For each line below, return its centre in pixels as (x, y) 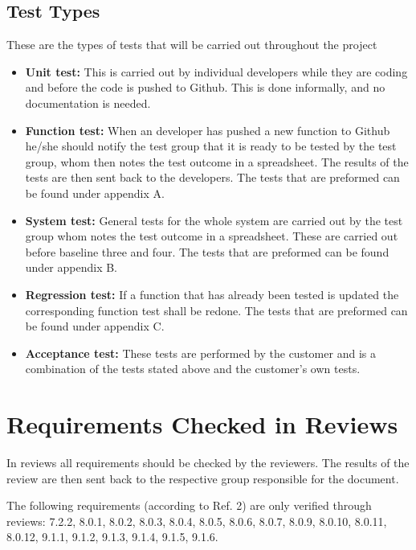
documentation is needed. (88, 103)
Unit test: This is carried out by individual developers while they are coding (216, 71)
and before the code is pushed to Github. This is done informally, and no (205, 87)
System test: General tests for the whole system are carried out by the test (214, 220)
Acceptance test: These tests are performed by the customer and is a (200, 353)
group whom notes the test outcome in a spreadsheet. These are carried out (212, 236)
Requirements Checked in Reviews (202, 424)
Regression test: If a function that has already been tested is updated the (212, 294)
